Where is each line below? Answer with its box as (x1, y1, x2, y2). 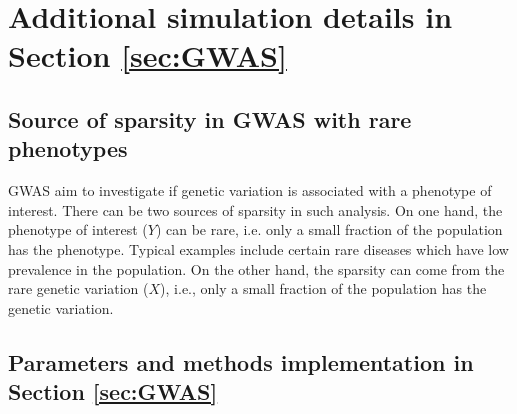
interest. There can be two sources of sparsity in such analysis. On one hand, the (8, 199, 503, 220)
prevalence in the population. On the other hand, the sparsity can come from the (8, 258, 505, 279)
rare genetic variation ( (8, 278, 149, 299)
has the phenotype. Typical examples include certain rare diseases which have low (8, 238, 509, 259)
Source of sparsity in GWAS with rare (8, 103, 412, 134)
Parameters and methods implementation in (8, 346, 474, 377)
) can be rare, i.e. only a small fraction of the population (155, 219, 503, 240)
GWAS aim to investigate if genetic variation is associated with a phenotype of (8, 180, 492, 201)
